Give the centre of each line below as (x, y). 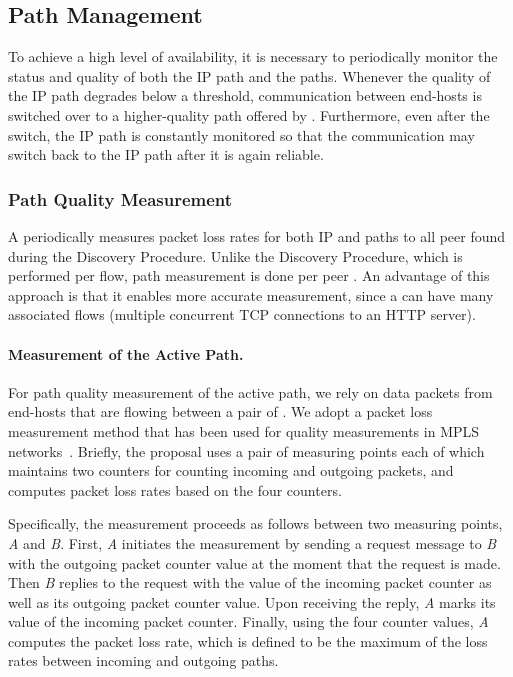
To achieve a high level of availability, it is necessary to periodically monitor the (253, 56)
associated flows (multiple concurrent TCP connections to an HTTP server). (242, 314)
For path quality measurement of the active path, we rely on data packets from (250, 391)
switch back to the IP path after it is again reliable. (166, 154)
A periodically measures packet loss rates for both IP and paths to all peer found (257, 235)
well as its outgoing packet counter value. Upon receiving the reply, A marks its (252, 601)
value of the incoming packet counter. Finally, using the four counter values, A (248, 621)
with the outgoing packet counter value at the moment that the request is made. (254, 562)
